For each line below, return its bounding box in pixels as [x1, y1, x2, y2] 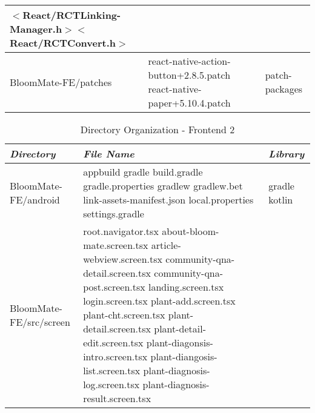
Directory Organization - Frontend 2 [80, 122, 235, 136]
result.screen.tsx [83, 391, 151, 405]
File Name [83, 147, 134, 160]
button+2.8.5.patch [148, 68, 231, 82]
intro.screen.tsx [83, 349, 148, 363]
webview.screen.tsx [83, 252, 163, 266]
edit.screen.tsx [83, 335, 144, 349]
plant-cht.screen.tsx [83, 308, 165, 322]
